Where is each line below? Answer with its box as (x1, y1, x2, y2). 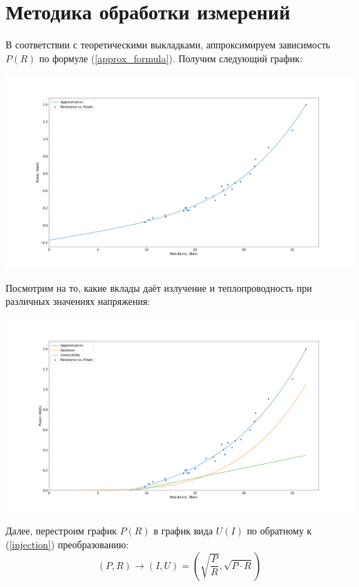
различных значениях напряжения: (6, 294, 151, 308)
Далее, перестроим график (6, 523, 117, 538)
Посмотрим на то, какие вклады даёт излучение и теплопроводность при (6, 280, 312, 295)
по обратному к (246, 523, 312, 538)
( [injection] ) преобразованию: (6, 537, 129, 551)
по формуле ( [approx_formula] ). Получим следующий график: (39, 50, 302, 65)
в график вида (153, 523, 213, 538)
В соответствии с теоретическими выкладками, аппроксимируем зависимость (6, 37, 331, 52)
